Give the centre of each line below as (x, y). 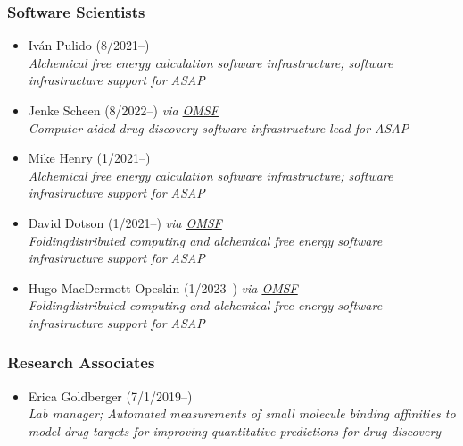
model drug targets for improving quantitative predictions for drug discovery (235, 430)
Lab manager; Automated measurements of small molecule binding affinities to (242, 413)
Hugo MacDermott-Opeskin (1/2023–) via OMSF (163, 287)
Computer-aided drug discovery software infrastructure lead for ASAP (219, 127)
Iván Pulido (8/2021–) (89, 45)
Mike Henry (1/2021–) (89, 158)
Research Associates (81, 362)
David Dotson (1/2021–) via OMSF (125, 222)
